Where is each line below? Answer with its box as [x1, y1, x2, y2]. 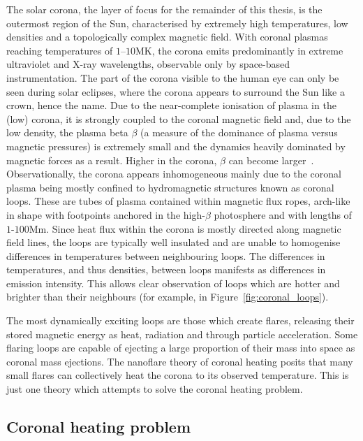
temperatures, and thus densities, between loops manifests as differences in [6, 262, 326, 277]
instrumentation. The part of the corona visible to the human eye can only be [6, 70, 339, 85]
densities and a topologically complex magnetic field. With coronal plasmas [6, 29, 328, 44]
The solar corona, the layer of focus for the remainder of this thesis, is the [6, 2, 323, 16]
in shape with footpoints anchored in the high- [6, 207, 205, 222]
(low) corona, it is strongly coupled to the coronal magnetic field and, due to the [6, 111, 351, 126]
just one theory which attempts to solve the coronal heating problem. [6, 382, 303, 396]
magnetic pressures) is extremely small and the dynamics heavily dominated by [6, 138, 346, 153]
